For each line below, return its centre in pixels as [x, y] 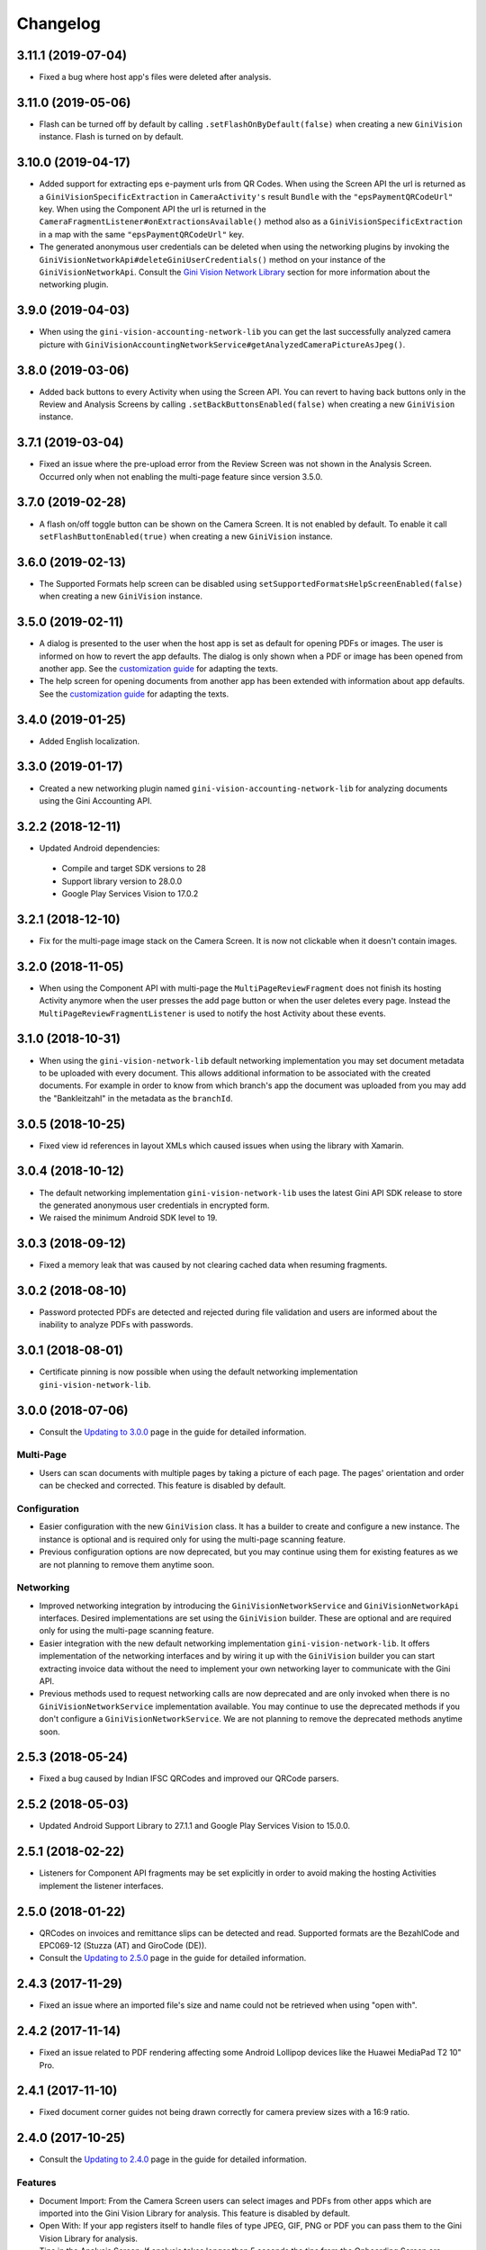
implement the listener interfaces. [101, 1885]
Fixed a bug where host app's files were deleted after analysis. [155, 77]
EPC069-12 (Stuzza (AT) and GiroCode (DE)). [123, 1945]
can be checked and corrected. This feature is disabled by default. [162, 1486]
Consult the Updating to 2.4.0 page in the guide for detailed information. [173, 2159]
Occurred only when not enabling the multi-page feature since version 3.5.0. [181, 476]
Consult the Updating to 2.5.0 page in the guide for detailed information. [173, 1958]
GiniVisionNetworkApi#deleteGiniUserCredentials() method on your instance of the [212, 259]
